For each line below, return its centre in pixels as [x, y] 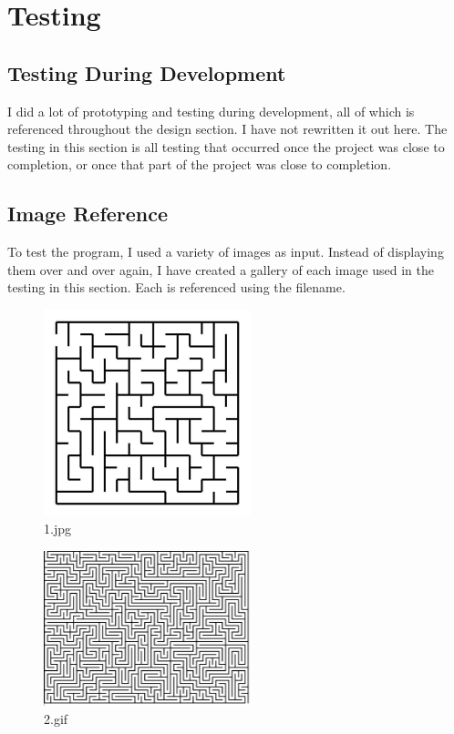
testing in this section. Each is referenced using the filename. [176, 287]
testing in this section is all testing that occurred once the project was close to [226, 146]
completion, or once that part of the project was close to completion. [200, 164]
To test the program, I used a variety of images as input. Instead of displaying [226, 252]
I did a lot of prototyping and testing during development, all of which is [211, 111]
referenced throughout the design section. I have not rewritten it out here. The [227, 129]
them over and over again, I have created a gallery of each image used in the [221, 269]
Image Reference [88, 214]
